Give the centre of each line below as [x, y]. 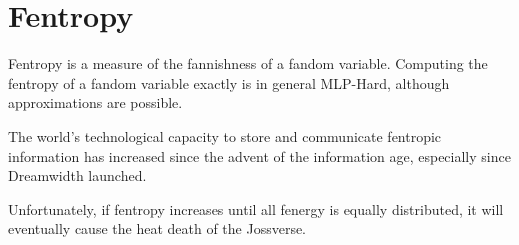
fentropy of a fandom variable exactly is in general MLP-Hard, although [229, 82]
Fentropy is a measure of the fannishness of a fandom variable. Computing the [248, 63]
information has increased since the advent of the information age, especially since [259, 155]
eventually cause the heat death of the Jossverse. [157, 228]
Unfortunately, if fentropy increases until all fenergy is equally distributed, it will [256, 208]
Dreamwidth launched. [77, 175]
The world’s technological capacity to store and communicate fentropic [225, 135]
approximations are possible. [95, 102]
